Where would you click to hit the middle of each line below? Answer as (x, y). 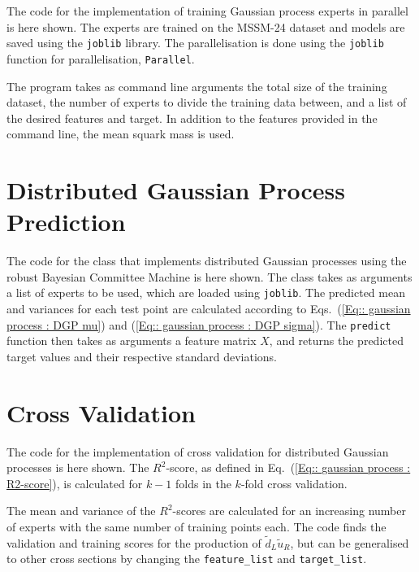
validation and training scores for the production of (134, 542)
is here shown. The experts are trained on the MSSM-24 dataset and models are (206, 26)
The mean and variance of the (81, 511)
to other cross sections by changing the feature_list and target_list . (187, 559)
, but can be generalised (350, 542)
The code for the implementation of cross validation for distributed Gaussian (198, 451)
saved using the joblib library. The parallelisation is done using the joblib (195, 43)
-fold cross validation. (294, 483)
